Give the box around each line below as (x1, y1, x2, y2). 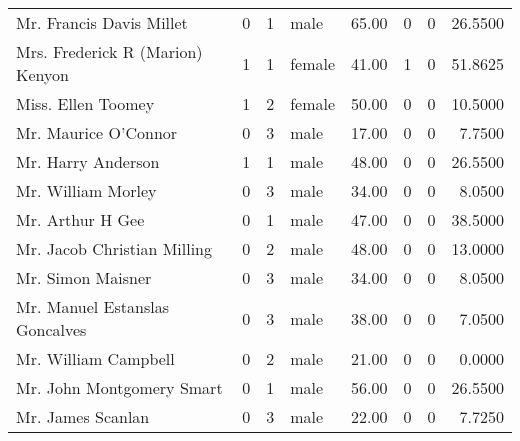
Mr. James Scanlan (16, 405, 150, 428)
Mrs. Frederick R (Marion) (16, 40, 203, 63)
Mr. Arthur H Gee (16, 208, 145, 231)
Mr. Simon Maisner (16, 266, 152, 289)
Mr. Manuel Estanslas (16, 295, 169, 318)
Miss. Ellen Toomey (16, 92, 155, 115)
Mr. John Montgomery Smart (16, 376, 223, 399)
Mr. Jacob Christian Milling (16, 237, 213, 260)
